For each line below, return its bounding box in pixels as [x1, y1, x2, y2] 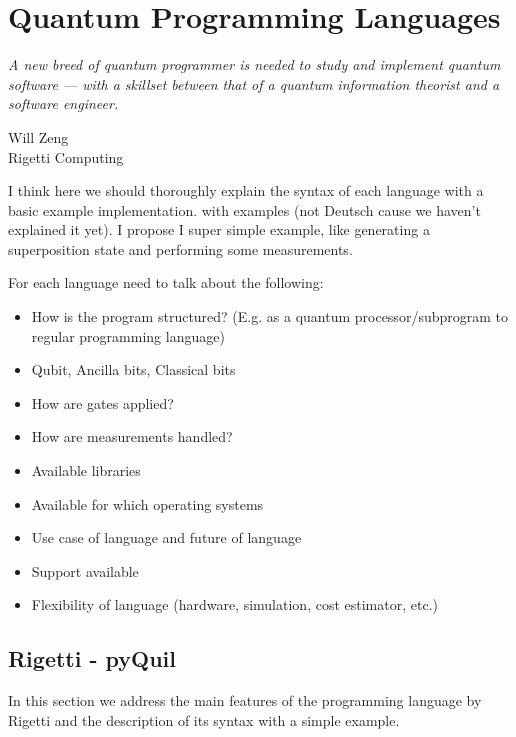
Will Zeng [8, 126, 69, 147]
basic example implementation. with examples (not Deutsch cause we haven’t [8, 199, 481, 220]
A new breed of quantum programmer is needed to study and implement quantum [8, 54, 501, 75]
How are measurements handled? [31, 426, 233, 447]
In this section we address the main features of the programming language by [8, 690, 482, 711]
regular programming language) [31, 325, 225, 346]
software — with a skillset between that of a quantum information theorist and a [8, 73, 500, 94]
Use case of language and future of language [31, 527, 302, 548]
